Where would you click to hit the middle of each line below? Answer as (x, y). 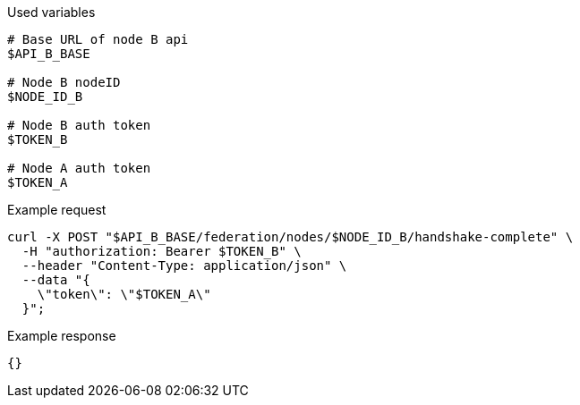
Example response (62, 336)
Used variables (51, 12)
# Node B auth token (79, 125)
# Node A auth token (79, 168)
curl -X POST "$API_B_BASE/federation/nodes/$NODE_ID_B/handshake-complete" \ (290, 237)
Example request (57, 210)
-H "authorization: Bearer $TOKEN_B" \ (162, 251)
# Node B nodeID (64, 82)
